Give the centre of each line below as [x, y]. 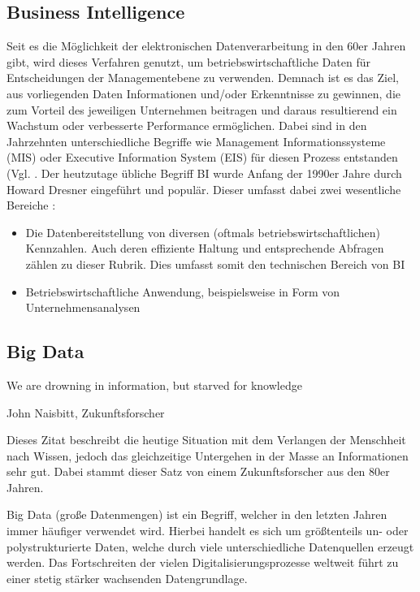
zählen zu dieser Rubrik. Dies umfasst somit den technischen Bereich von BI [215, 264]
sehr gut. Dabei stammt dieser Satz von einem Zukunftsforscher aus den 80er [198, 471]
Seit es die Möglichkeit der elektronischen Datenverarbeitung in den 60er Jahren [206, 46]
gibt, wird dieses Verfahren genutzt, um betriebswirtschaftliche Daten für [188, 61]
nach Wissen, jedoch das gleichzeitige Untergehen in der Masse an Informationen [208, 455]
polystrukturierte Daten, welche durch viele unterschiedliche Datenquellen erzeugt [210, 546]
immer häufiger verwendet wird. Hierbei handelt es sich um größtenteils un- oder [208, 531]
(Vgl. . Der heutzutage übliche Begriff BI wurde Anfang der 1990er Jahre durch [204, 173]
